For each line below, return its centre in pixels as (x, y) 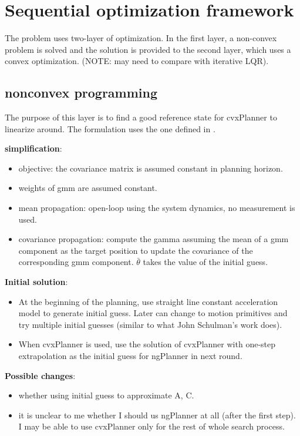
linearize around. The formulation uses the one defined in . (110, 128)
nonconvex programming (81, 93)
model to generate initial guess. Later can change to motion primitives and (153, 313)
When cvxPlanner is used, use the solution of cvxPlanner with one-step (147, 344)
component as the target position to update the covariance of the (136, 250)
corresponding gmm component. (76, 262)
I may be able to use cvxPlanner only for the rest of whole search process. (151, 426)
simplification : (33, 148)
